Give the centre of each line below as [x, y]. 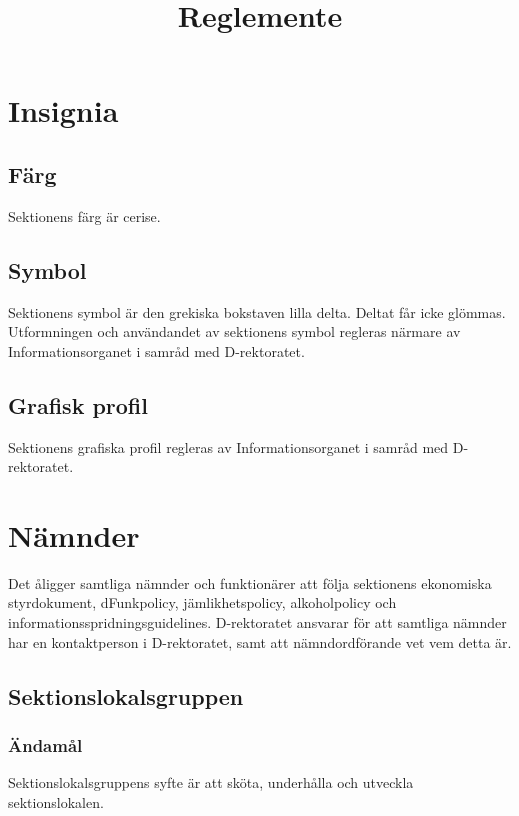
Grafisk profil [78, 404]
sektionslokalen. [56, 801]
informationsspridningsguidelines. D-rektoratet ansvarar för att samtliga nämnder [257, 622]
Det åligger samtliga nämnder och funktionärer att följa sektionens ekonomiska [250, 582]
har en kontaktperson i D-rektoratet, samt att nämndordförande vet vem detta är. [260, 641]
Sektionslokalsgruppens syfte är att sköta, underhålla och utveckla [211, 782]
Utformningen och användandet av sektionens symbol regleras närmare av [234, 331]
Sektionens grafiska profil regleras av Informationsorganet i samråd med [228, 446]
